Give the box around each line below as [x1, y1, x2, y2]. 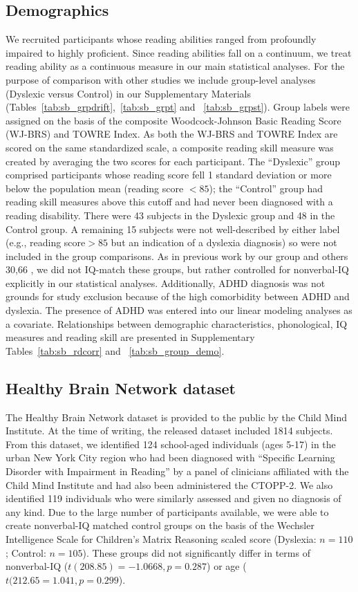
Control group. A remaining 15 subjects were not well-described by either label [6, 221, 340, 236]
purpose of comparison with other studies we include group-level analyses [6, 72, 316, 86]
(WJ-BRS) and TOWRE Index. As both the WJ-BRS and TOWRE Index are [6, 127, 338, 141]
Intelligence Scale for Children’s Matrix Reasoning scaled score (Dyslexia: [6, 532, 317, 546]
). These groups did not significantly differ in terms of [82, 545, 310, 559]
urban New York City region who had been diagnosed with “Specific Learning [6, 450, 335, 465]
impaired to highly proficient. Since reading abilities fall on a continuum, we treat [6, 45, 352, 59]
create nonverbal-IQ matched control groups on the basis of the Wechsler [6, 518, 314, 533]
